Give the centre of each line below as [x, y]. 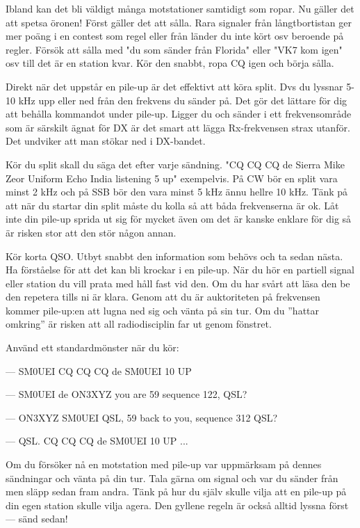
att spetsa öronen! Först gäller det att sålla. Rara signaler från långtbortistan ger [179, 22]
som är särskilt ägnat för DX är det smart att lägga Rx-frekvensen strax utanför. [178, 127]
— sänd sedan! [37, 519]
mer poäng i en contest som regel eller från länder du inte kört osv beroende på [175, 36]
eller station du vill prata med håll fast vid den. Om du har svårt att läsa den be [178, 283]
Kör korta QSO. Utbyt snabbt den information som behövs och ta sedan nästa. [174, 256]
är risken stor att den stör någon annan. [91, 232]
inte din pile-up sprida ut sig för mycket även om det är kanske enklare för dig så [179, 219]
